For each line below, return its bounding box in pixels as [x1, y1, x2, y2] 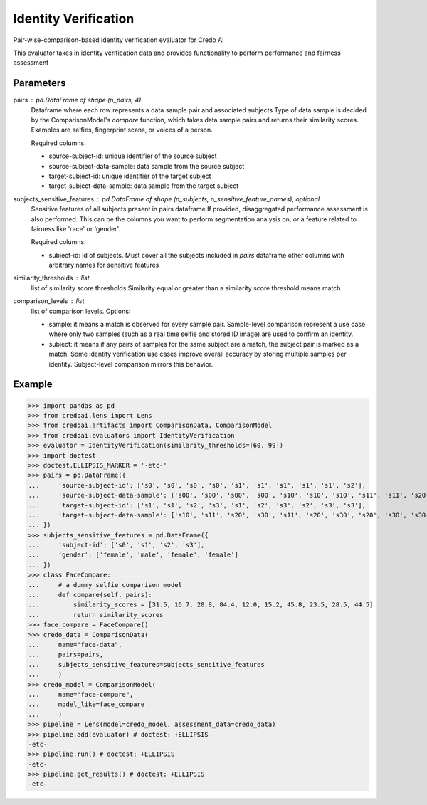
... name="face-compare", [28, 690, 134, 698]
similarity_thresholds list [13, 274, 90, 283]
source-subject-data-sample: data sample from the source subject [48, 162, 245, 170]
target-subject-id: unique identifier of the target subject [48, 172, 211, 180]
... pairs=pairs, [28, 651, 104, 658]
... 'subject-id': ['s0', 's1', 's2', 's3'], [28, 541, 205, 549]
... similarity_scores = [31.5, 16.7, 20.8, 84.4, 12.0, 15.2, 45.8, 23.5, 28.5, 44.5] [28, 601, 374, 609]
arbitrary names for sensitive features [48, 261, 159, 270]
